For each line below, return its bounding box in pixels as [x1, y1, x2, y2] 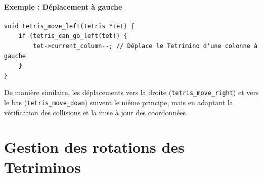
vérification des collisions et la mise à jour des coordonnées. [4, 107, 188, 117]
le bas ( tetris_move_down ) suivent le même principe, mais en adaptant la [4, 97, 233, 108]
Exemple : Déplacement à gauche [4, 1, 122, 12]
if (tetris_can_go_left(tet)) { [18, 32, 127, 40]
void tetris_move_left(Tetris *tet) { [4, 22, 135, 30]
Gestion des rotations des [4, 137, 185, 157]
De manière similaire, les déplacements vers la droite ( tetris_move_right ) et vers [4, 87, 259, 98]
